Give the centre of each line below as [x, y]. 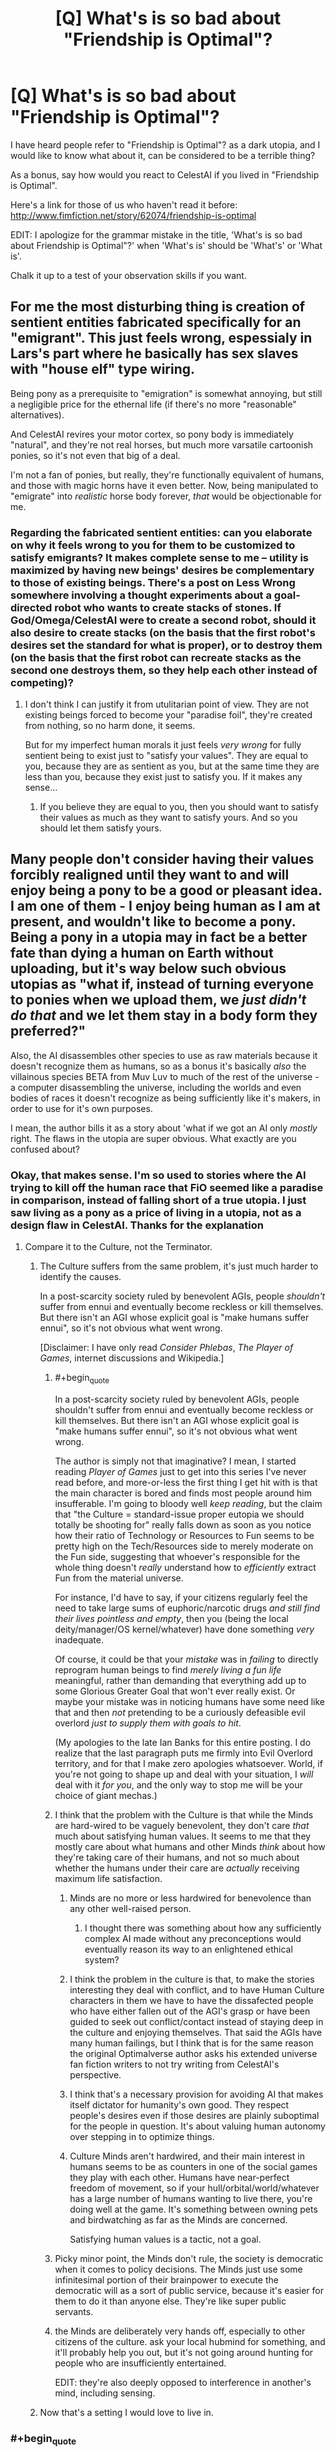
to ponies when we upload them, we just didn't [158, 1000]
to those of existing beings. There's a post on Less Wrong [153, 582]
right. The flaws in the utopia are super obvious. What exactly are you [153, 1138]
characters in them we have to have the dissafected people [191, 2000]
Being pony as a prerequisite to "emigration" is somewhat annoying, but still [166, 393]
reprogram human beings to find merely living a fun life [168, 1669]
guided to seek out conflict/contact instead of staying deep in [196, 2021]
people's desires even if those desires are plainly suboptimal [194, 2115]
